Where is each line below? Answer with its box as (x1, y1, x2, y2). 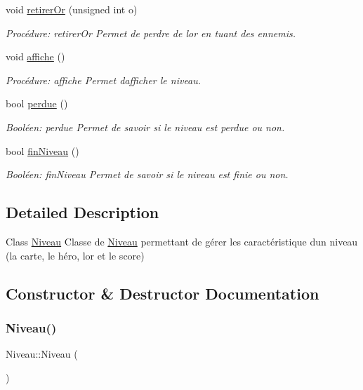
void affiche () (6, 49, 65, 64)
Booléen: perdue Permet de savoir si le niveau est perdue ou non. (6, 119, 285, 134)
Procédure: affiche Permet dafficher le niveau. (6, 72, 202, 87)
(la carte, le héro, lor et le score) (6, 248, 145, 262)
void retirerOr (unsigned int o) (6, 2, 138, 16)
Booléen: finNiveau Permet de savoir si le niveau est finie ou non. (6, 167, 289, 182)
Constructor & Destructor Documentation (6, 282, 319, 304)
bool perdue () (6, 96, 68, 111)
